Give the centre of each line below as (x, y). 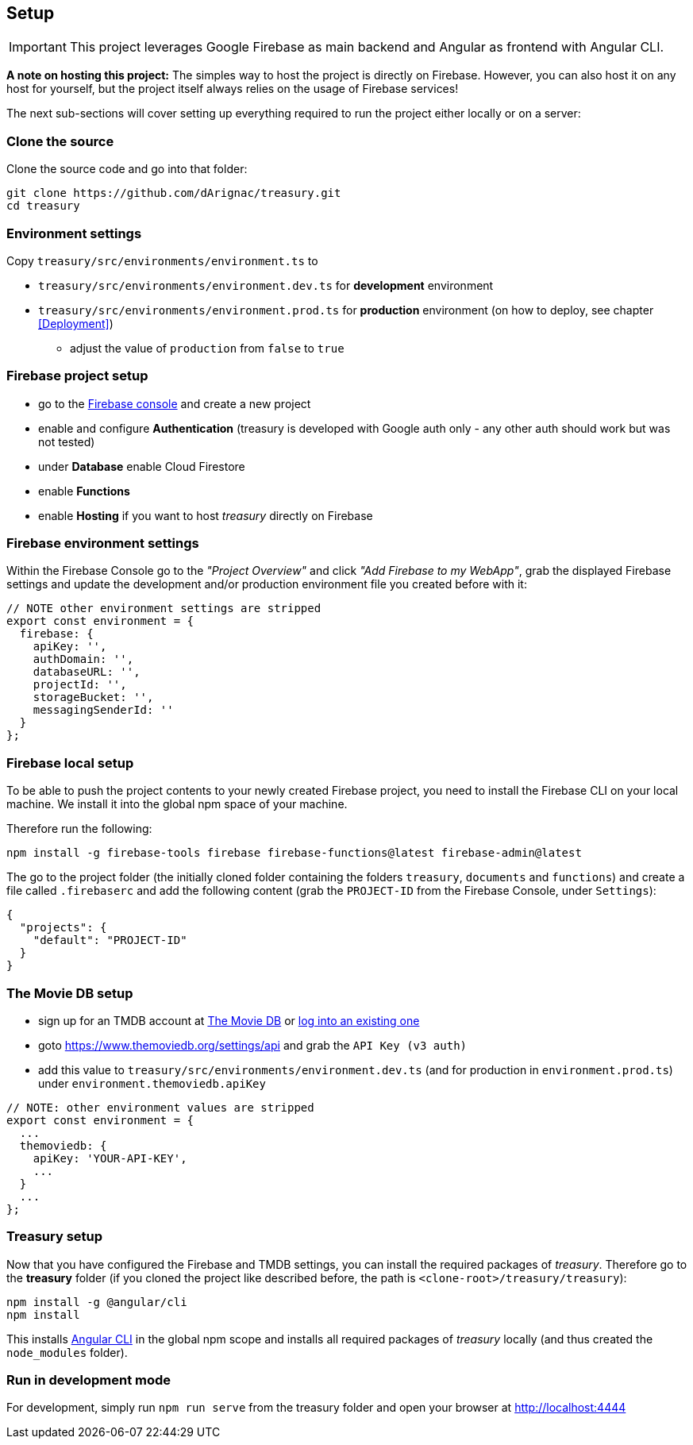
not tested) (67, 441)
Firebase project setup (77, 376)
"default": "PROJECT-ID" (110, 940)
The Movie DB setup (70, 993)
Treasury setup (55, 1237)
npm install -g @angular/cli (97, 1302)
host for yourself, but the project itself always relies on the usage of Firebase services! (233, 89)
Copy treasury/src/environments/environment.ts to (162, 260)
